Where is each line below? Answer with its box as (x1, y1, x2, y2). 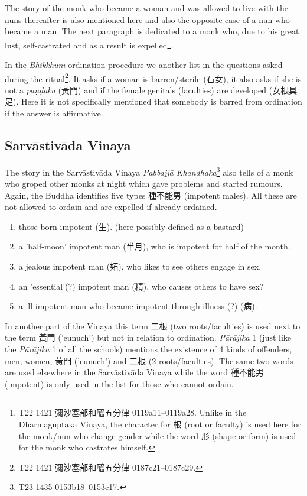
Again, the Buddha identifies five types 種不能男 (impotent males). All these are (5, 189, 297, 201)
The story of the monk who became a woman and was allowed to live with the (5, 2, 289, 14)
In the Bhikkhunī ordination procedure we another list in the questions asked (5, 59, 283, 71)
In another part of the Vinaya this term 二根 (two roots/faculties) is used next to (5, 319, 301, 332)
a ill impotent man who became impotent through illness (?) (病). (18, 300, 257, 312)
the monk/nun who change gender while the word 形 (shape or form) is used (18, 429, 296, 442)
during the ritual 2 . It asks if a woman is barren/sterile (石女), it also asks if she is (5, 70, 302, 85)
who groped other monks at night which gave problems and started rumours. (5, 177, 283, 190)
